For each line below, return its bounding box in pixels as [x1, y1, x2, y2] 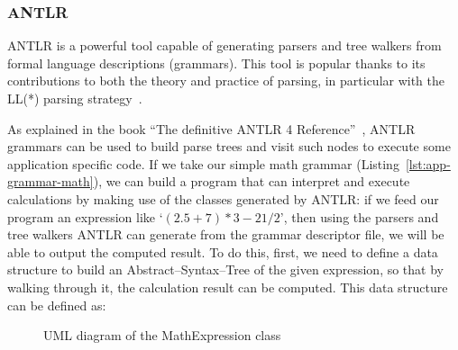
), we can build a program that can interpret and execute [93, 172, 410, 191]
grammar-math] [7, 172, 94, 191]
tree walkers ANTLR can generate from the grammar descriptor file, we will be [7, 225, 444, 244]
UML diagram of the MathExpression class [43, 326, 281, 345]
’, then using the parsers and [279, 207, 439, 226]
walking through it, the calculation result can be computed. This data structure [7, 277, 448, 296]
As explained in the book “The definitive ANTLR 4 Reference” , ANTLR [7, 119, 416, 138]
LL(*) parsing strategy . [7, 89, 142, 107]
